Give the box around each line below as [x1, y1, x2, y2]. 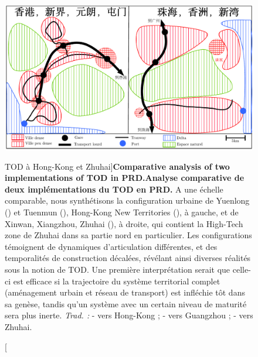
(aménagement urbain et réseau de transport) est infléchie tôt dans [5, 286, 245, 298]
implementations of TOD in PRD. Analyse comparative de [5, 171, 245, 184]
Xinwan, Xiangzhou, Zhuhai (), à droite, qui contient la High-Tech [5, 217, 243, 229]
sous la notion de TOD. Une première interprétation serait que [5, 263, 230, 275]
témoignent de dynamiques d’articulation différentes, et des [5, 240, 218, 252]
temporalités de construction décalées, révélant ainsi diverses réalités [5, 252, 251, 264]
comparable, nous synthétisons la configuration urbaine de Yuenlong [5, 194, 250, 207]
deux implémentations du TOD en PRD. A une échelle [5, 183, 223, 195]
